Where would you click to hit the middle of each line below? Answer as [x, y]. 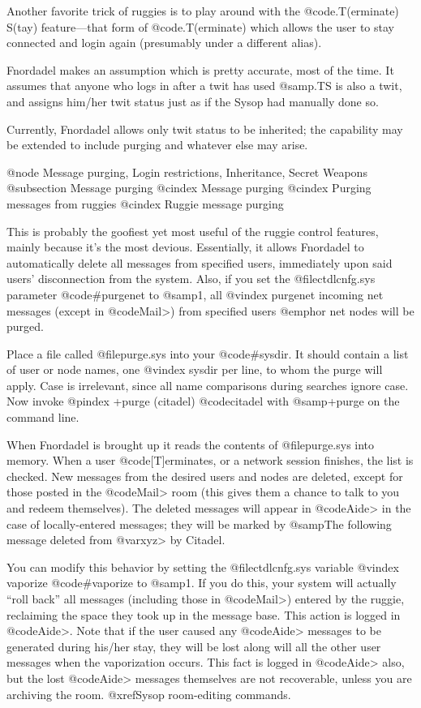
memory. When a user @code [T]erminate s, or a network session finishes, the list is [210, 460]
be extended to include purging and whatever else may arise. [157, 145]
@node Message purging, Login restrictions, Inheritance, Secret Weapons [187, 172]
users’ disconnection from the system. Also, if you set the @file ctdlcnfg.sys [191, 279]
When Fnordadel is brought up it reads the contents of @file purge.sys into [191, 444]
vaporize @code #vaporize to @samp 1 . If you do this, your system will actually [202, 583]
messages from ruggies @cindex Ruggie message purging [145, 203]
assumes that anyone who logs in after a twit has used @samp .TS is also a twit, [204, 86]
